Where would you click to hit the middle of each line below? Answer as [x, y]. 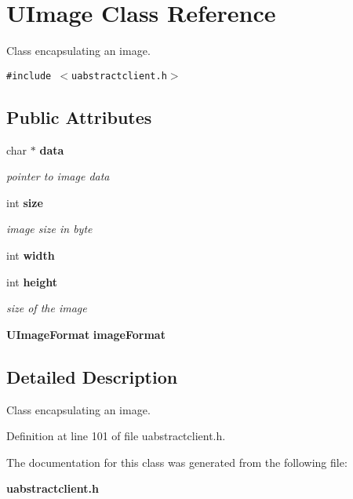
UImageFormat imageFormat [86, 334]
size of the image [47, 308]
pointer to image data [58, 176]
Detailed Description [92, 376]
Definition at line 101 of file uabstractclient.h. [116, 436]
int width [31, 255]
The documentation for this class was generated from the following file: [177, 462]
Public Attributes [79, 117]
